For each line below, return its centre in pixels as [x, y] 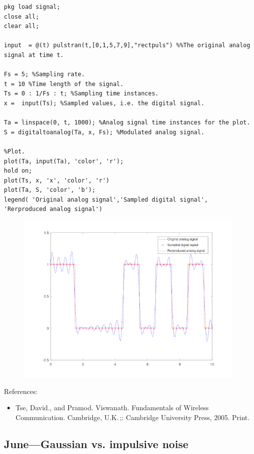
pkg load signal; [32, 7]
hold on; [18, 171]
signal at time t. [34, 55]
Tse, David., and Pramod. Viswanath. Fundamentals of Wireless [112, 408]
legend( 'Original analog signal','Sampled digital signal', [106, 199]
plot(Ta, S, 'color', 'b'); [50, 190]
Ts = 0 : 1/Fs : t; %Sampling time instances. [81, 94]
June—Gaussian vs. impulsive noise [96, 443]
